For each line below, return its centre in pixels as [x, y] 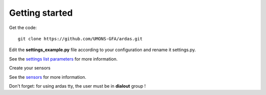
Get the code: [23, 28]
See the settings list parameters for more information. [63, 59]
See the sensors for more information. [48, 77]
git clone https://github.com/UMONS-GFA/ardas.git [80, 39]
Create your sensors [30, 68]
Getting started [41, 13]
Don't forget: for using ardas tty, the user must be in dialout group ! [78, 86]
